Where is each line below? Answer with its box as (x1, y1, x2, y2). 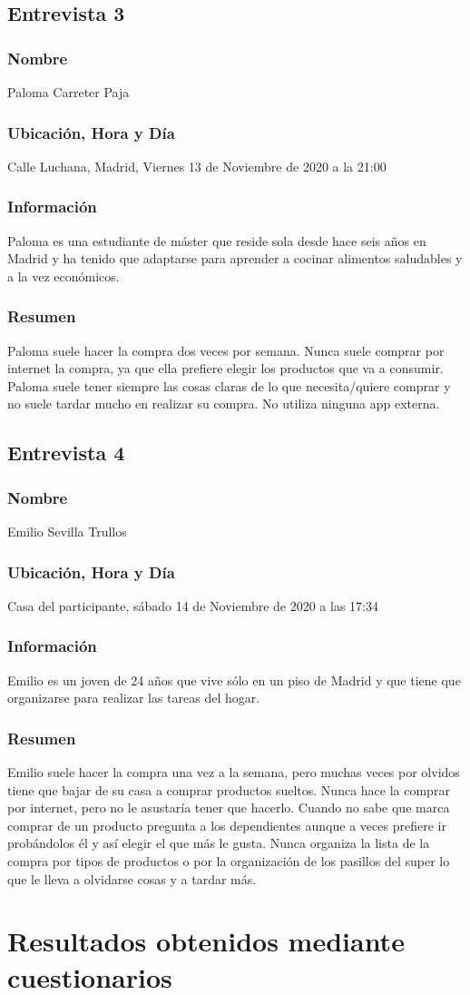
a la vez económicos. (7, 266, 120, 285)
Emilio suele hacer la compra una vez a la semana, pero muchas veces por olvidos (7, 763, 460, 782)
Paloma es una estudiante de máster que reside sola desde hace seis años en (7, 231, 426, 250)
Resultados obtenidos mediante (7, 922, 405, 960)
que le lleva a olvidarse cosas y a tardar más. (7, 869, 257, 888)
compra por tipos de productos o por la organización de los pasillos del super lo (7, 852, 450, 870)
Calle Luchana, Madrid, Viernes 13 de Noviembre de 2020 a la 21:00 (7, 156, 387, 175)
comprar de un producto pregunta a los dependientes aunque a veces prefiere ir (7, 815, 446, 834)
